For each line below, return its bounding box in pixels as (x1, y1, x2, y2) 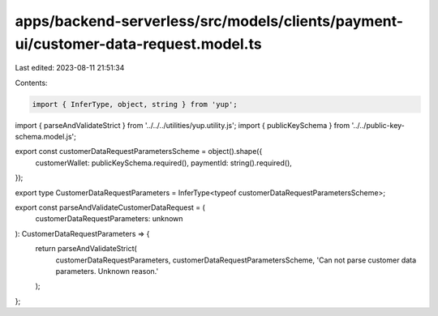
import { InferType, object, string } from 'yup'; (32, 100, 238, 109)
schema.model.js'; (15, 132, 77, 142)
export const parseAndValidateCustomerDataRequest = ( (15, 203, 206, 212)
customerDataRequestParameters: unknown (35, 214, 183, 224)
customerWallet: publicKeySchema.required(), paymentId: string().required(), (35, 158, 292, 168)
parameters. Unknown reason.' (55, 267, 159, 275)
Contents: (15, 78, 48, 88)
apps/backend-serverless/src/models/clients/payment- (15, 12, 404, 30)
